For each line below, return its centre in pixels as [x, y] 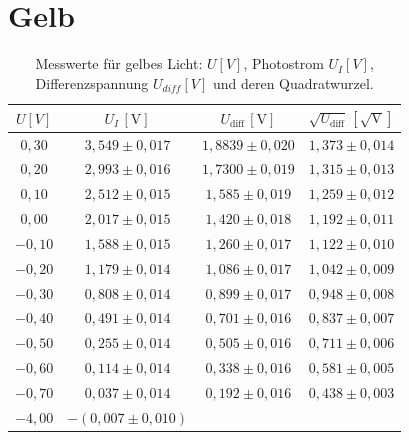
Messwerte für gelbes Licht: [119, 63]
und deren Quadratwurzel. [293, 82]
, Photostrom [283, 63]
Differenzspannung [92, 82]
